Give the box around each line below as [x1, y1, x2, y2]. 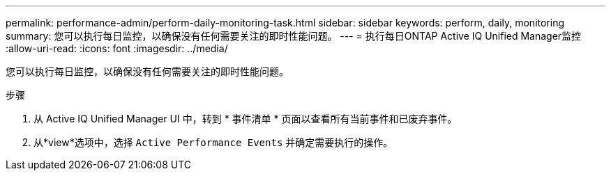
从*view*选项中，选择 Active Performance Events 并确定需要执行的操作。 [33, 136, 393, 148]
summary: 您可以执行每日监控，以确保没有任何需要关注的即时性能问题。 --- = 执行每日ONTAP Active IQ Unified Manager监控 [6, 30, 582, 42]
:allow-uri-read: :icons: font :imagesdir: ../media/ [6, 42, 228, 54]
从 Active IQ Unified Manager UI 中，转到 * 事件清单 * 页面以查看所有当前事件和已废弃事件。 [33, 113, 458, 125]
